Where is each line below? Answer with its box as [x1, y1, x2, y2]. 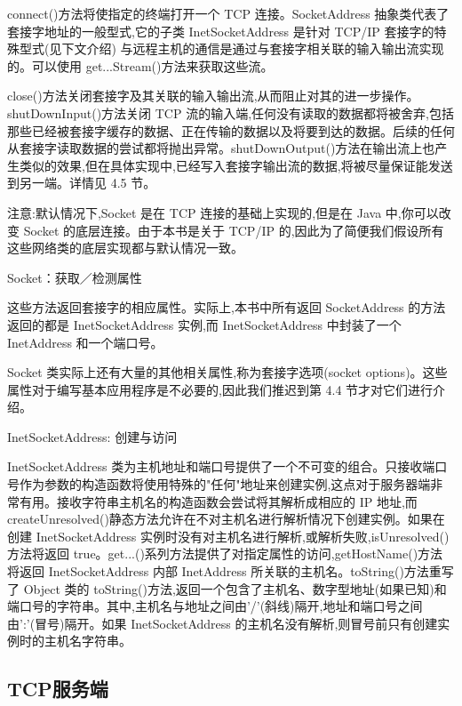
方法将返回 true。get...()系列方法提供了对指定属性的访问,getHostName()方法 [7, 544, 443, 563]
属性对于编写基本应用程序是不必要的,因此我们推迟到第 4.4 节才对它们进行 [7, 380, 434, 398]
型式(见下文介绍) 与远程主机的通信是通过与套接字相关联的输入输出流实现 [19, 39, 444, 58]
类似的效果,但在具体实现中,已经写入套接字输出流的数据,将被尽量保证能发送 [19, 156, 453, 174]
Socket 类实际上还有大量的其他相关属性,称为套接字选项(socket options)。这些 [7, 363, 448, 381]
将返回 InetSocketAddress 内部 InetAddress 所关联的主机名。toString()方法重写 [7, 562, 454, 581]
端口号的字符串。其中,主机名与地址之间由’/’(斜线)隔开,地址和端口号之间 [7, 597, 423, 615]
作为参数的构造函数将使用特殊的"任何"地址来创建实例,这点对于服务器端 [19, 475, 431, 493]
